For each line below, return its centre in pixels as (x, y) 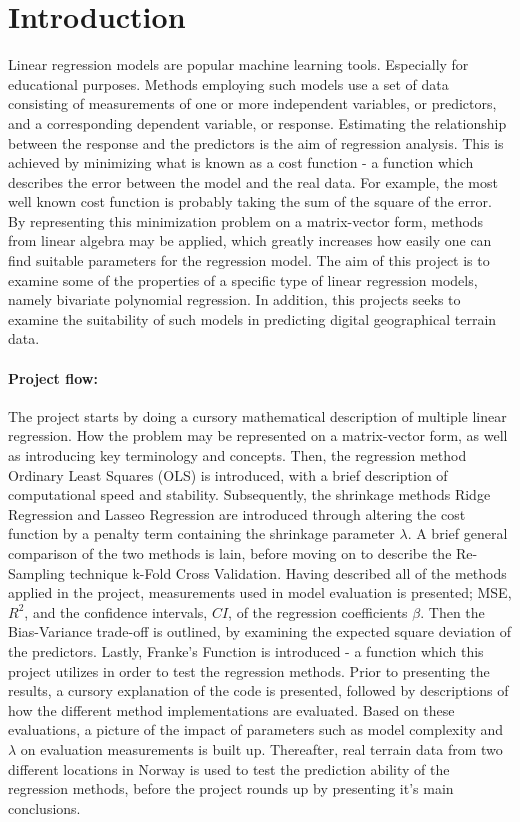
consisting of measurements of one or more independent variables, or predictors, (252, 103)
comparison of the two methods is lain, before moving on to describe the (230, 552)
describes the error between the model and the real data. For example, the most (253, 181)
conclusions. (44, 807)
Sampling (36, 572)
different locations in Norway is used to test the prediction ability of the (229, 768)
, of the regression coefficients (318, 611)
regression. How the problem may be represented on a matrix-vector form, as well (258, 435)
